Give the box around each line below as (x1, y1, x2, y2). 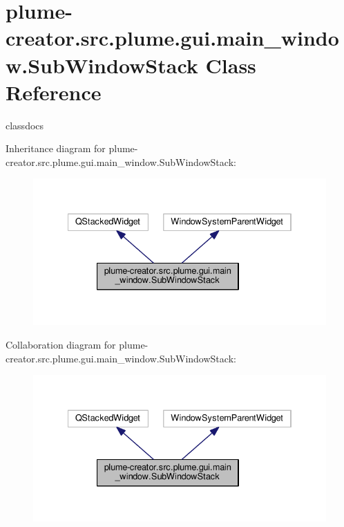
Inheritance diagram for (6, 141, 106, 156)
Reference (6, 77, 102, 106)
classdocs (6, 118, 44, 132)
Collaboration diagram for (6, 338, 116, 352)
